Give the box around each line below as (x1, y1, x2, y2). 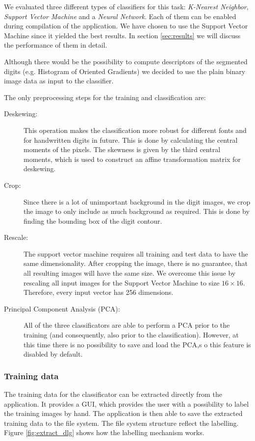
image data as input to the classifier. (4, 76, 114, 86)
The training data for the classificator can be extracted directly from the (4, 389, 222, 399)
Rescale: (4, 232, 28, 242)
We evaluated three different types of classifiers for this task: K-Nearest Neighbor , (4, 1, 249, 11)
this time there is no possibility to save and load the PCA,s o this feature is (24, 339, 251, 349)
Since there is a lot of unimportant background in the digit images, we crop (24, 196, 251, 207)
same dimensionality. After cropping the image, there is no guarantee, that (24, 258, 248, 268)
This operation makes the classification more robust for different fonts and (24, 125, 247, 135)
